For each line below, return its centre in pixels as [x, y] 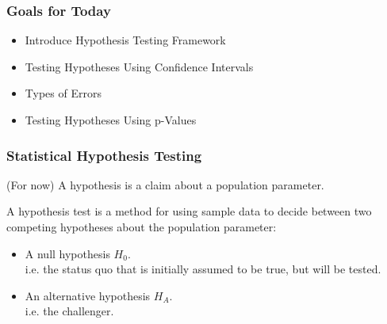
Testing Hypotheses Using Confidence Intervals [139, 66]
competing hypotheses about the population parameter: [142, 227]
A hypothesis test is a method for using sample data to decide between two [189, 211]
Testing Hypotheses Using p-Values [111, 120]
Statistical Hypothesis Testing [104, 155]
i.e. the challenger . [69, 311]
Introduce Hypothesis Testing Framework [125, 40]
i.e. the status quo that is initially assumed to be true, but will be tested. [203, 269]
